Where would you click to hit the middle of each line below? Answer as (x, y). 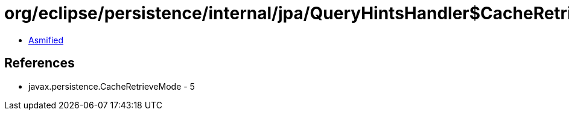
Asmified (46, 40)
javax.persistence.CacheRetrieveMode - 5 (112, 86)
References (40, 63)
